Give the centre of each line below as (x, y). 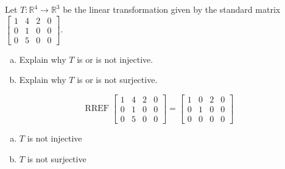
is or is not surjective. (117, 80)
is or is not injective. (115, 59)
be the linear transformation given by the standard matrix (172, 9)
